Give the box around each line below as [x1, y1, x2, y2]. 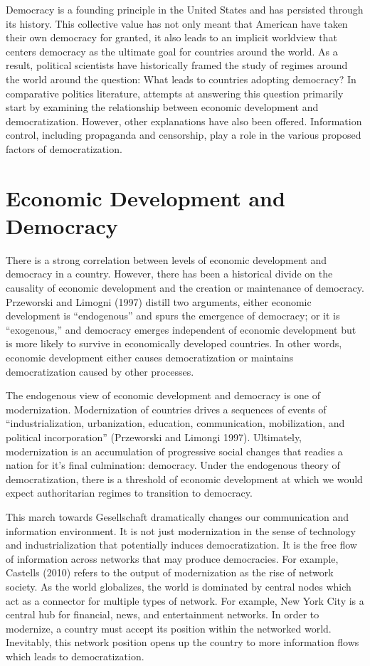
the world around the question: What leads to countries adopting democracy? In [6, 71, 356, 86]
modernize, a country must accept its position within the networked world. [6, 620, 332, 635]
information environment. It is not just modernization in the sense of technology [6, 523, 356, 538]
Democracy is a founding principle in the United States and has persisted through [6, 2, 364, 16]
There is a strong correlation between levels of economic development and [6, 252, 327, 267]
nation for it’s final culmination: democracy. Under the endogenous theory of [6, 458, 340, 472]
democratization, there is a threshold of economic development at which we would [6, 471, 363, 486]
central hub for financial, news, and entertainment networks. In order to [6, 607, 319, 622]
